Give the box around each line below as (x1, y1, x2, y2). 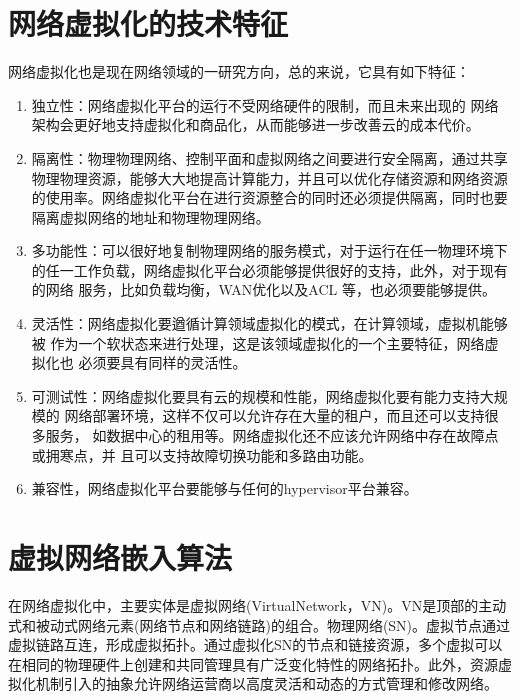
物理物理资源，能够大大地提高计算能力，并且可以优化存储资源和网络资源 (31, 167, 508, 188)
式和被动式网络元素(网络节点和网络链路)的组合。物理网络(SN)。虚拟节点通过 (8, 614, 511, 635)
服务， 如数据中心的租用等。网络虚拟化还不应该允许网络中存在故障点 (45, 425, 499, 446)
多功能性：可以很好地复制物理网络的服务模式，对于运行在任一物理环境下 (31, 240, 508, 261)
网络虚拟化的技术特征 (8, 3, 289, 44)
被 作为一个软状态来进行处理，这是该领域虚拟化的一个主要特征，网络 (31, 332, 485, 353)
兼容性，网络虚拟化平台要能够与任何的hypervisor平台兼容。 (31, 478, 418, 499)
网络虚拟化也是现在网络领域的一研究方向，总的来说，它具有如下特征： (8, 61, 470, 82)
